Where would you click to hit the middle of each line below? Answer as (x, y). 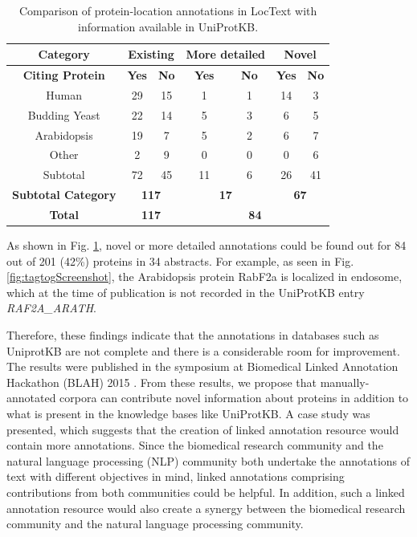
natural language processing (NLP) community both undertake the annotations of (208, 460)
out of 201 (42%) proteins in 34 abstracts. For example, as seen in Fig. (180, 260)
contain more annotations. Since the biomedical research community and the (195, 445)
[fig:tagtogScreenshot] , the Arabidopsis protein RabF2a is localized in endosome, (204, 277)
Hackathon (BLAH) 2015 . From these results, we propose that (161, 382)
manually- (345, 382)
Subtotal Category (64, 195)
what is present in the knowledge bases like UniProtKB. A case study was (188, 413)
